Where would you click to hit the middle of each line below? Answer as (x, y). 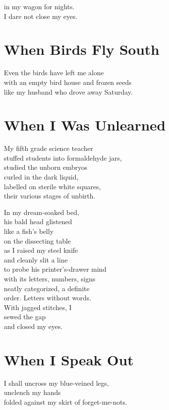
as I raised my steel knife (41, 250)
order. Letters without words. (48, 298)
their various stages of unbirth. (50, 196)
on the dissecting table (37, 240)
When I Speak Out (69, 359)
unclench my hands (33, 392)
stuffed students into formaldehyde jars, (63, 157)
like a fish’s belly (29, 231)
